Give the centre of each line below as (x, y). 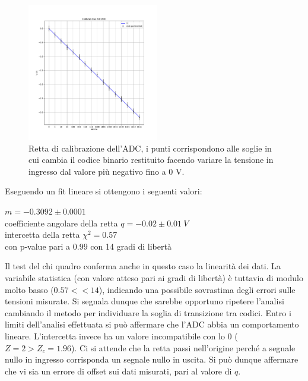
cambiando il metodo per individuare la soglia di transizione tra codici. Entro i (148, 312)
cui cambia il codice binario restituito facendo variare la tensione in (151, 160)
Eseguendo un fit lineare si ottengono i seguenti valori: (104, 191)
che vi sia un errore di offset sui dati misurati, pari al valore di (118, 371)
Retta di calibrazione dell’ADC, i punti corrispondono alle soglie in (150, 148)
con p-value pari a (38, 246)
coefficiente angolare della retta (61, 223)
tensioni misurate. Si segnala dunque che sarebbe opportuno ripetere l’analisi (145, 301)
